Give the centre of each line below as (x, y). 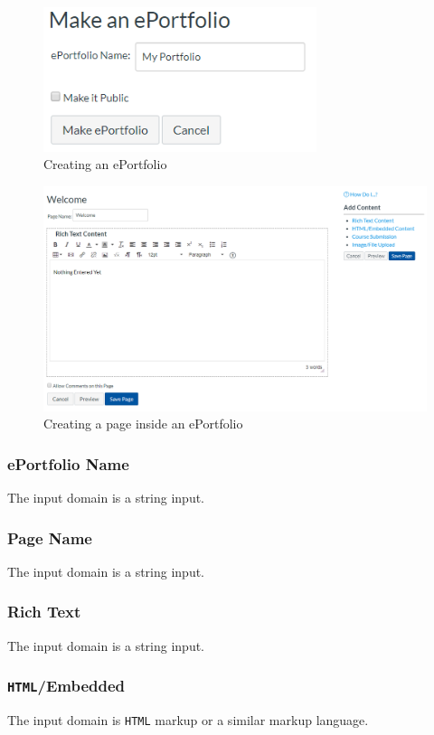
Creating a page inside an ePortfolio (143, 424)
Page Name (50, 537)
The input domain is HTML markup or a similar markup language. (188, 720)
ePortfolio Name (68, 463)
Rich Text (44, 612)
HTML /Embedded (66, 686)
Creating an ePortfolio (105, 164)
